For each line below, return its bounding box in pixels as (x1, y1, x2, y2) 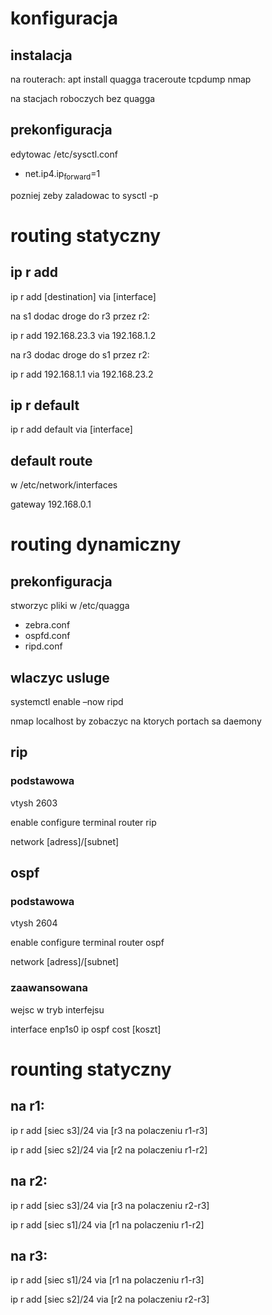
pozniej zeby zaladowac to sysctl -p (10, 189, 159, 201)
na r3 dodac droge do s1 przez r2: (10, 348, 150, 361)
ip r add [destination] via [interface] (10, 290, 157, 302)
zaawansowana (10, 981, 88, 995)
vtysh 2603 (10, 797, 58, 809)
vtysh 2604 (10, 917, 58, 929)
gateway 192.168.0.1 (10, 498, 92, 511)
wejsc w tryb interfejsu (10, 1003, 105, 1016)
